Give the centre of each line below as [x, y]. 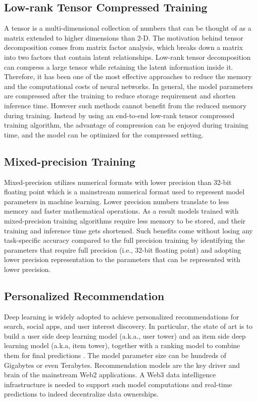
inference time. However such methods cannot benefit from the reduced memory [125, 105]
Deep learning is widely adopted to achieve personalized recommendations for [122, 316]
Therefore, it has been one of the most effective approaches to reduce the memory [128, 76]
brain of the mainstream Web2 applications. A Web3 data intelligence [110, 375]
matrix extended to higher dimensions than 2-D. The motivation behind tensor [124, 37]
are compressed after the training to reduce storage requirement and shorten [120, 96]
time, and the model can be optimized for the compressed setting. [104, 134]
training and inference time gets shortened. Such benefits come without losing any [128, 230]
